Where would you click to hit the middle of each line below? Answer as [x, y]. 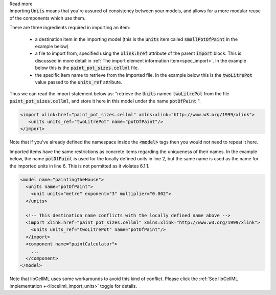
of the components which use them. [47, 18]
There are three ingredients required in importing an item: [70, 28]
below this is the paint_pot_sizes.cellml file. [87, 68]
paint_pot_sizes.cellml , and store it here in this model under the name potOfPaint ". [105, 101]
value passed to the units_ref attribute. [79, 82]
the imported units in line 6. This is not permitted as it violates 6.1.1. [79, 166]
